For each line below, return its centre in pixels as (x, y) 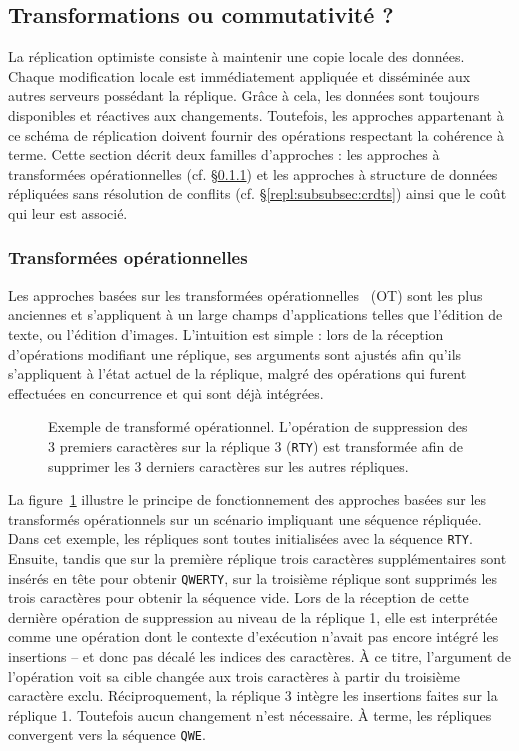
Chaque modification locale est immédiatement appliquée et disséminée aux (239, 75)
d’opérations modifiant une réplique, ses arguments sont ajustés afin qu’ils (235, 353)
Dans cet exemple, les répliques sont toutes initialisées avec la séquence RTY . (240, 538)
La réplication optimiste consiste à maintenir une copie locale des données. (236, 56)
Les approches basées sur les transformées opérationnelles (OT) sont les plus (245, 294)
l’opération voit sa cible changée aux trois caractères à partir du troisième (234, 675)
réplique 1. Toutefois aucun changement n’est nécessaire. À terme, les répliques (250, 714)
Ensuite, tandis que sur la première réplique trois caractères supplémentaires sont (257, 558)
